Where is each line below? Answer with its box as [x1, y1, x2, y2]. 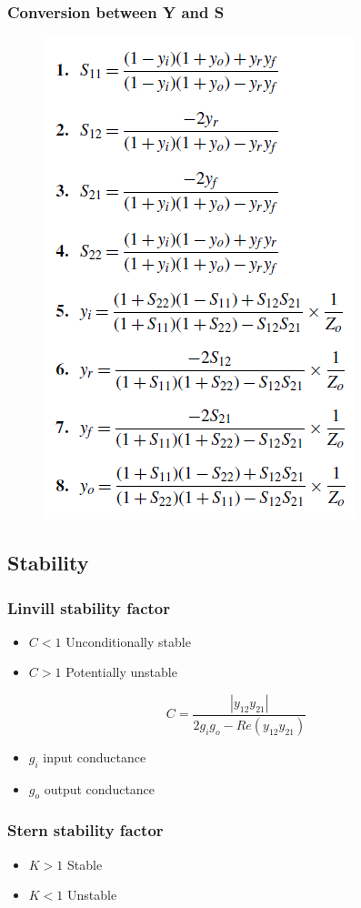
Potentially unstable [65, 662, 177, 681]
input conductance [43, 747, 146, 766]
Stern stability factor [7, 819, 164, 842]
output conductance [44, 779, 155, 798]
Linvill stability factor [7, 596, 171, 619]
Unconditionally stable [65, 631, 191, 651]
